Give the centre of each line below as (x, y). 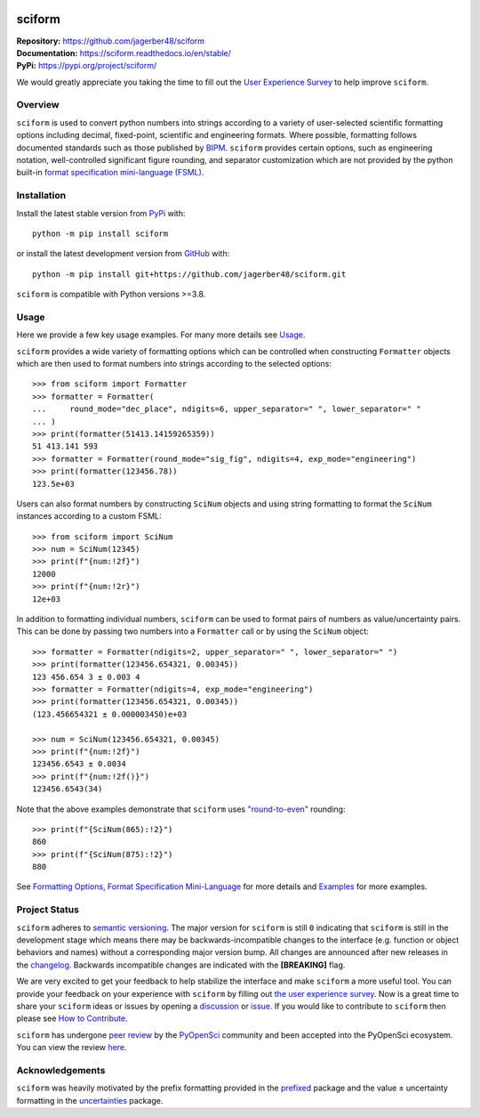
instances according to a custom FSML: (89, 516)
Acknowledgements (61, 1070)
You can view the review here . (72, 1048)
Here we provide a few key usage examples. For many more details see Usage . (161, 335)
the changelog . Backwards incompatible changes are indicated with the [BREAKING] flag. (181, 965)
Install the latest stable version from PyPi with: (101, 213)
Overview (38, 105)
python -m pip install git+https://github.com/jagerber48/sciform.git (189, 274)
